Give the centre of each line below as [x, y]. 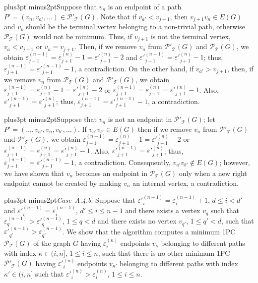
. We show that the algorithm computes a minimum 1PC [149, 231]
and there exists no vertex [137, 221]
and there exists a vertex [163, 210]
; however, [235, 162]
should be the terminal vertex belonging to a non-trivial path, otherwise [135, 27]
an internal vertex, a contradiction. [186, 183]
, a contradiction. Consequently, [122, 162]
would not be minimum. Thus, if [83, 36]
